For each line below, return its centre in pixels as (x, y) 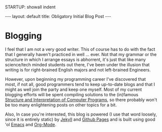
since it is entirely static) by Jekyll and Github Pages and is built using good (80, 119)
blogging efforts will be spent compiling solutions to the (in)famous (72, 94)
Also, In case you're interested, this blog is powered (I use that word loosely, (81, 114)
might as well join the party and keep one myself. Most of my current (74, 89)
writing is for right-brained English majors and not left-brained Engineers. (78, 70)
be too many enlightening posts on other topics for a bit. (61, 105)
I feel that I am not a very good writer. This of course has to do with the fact (80, 49)
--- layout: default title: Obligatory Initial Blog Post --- (58, 16)
